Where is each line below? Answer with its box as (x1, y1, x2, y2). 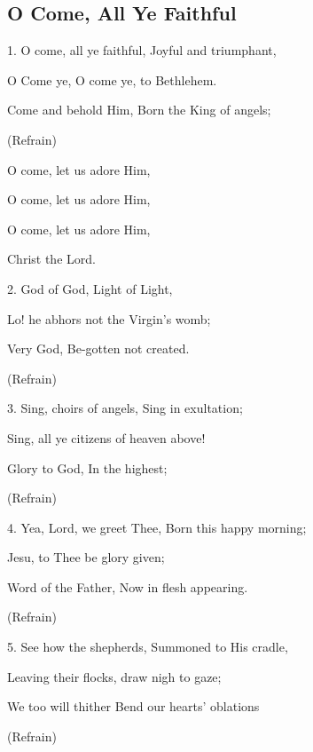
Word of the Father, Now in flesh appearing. (7, 577, 248, 596)
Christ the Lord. (7, 249, 96, 268)
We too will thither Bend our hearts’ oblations (7, 697, 260, 716)
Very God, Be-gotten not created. (7, 339, 190, 358)
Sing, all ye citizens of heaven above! (7, 428, 206, 447)
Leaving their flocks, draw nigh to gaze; (7, 667, 222, 685)
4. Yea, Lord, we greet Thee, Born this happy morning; (7, 518, 307, 536)
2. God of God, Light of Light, (7, 279, 173, 297)
